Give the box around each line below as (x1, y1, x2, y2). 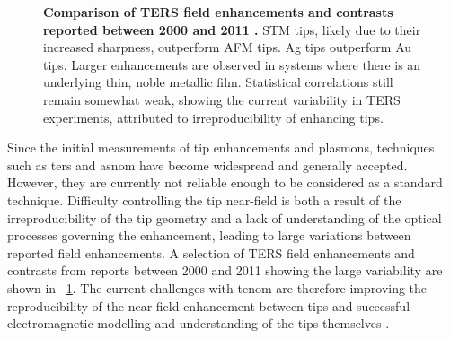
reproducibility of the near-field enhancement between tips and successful (7, 296, 410, 315)
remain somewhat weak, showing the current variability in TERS (43, 90, 401, 108)
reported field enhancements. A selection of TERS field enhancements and (7, 243, 415, 262)
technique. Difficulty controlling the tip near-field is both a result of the (7, 190, 401, 209)
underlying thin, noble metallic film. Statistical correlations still (43, 73, 393, 91)
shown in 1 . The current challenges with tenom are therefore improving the (7, 278, 428, 297)
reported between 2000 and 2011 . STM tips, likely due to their (43, 20, 421, 39)
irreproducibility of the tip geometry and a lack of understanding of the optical (7, 208, 442, 227)
